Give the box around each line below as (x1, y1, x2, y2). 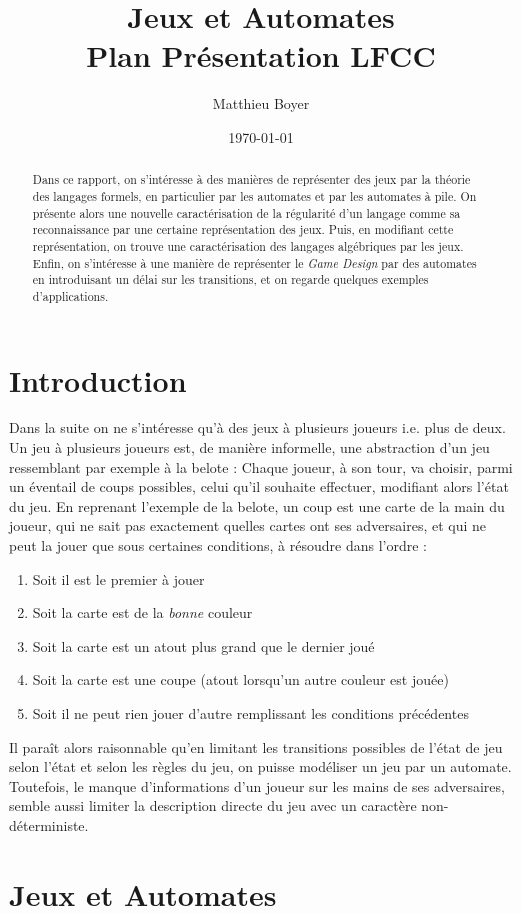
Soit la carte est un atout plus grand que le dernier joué (32, 635, 375, 656)
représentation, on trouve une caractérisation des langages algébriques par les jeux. (32, 237, 464, 254)
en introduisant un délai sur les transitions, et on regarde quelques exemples (32, 271, 429, 288)
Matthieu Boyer (212, 93, 310, 114)
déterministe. (9, 814, 89, 835)
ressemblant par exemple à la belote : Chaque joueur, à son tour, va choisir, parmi (9, 456, 513, 477)
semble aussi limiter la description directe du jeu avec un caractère (9, 795, 417, 816)
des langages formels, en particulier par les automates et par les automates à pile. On (32, 187, 477, 204)
